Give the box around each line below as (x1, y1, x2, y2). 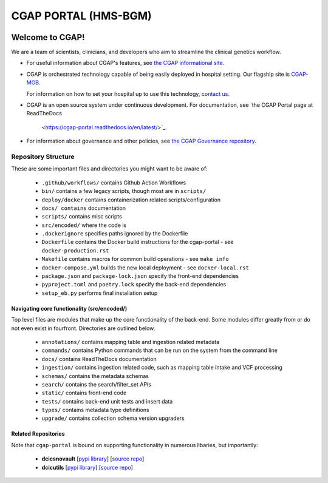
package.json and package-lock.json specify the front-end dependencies (41, 272, 239, 280)
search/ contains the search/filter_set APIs (41, 380, 152, 388)
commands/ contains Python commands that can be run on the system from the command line (41, 346, 278, 354)
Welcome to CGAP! (11, 32, 85, 42)
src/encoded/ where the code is (41, 221, 127, 229)
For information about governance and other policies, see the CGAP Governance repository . (26, 137, 256, 145)
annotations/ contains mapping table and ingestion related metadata (41, 338, 220, 345)
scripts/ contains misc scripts (41, 213, 123, 220)
